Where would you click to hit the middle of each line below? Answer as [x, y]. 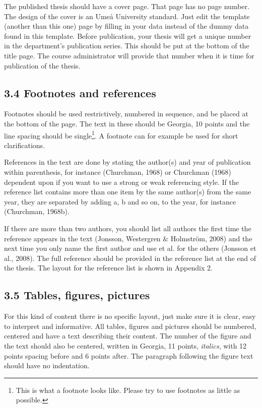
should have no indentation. [47, 365]
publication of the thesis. [42, 65]
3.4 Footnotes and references [80, 92]
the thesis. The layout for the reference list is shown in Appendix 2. [108, 268]
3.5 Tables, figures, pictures [77, 295]
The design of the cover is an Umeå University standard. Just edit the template [127, 16]
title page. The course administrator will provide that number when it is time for [129, 55]
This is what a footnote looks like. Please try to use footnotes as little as [128, 390]
